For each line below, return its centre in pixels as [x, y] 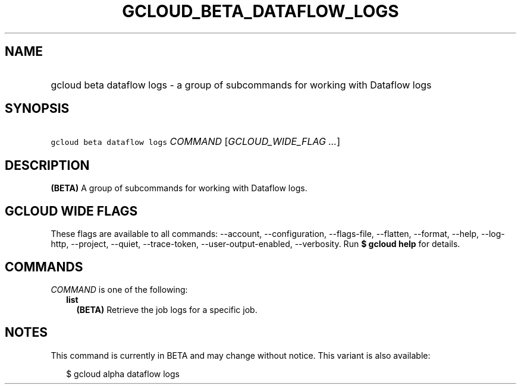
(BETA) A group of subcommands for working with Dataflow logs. [179, 188]
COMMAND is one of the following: [119, 289]
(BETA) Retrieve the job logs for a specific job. [167, 309]
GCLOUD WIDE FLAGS [71, 211]
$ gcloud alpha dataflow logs [123, 374]
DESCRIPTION [47, 165]
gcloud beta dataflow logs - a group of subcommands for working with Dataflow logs [241, 85]
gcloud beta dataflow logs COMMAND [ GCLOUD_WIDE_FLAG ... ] [196, 142]
